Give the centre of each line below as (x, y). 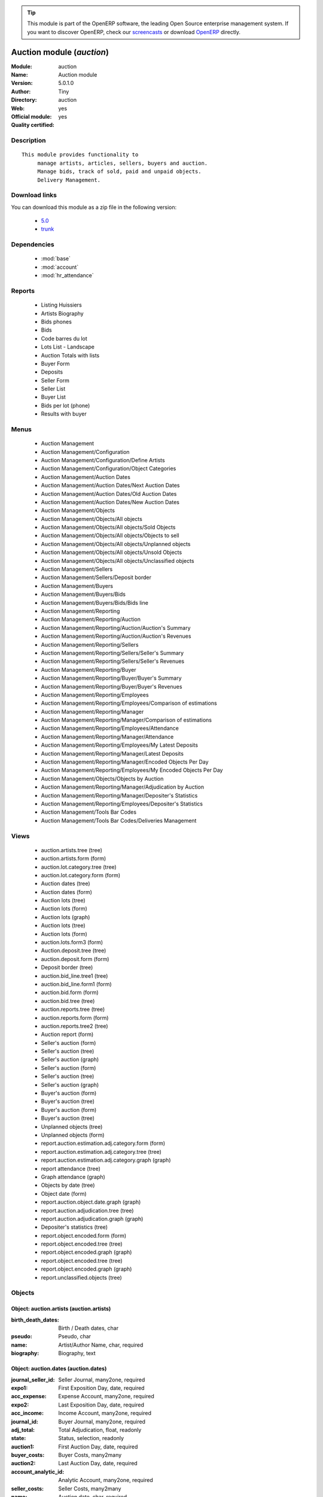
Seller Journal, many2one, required (102, 1380)
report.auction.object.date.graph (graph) (91, 1202)
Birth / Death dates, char (89, 1328)
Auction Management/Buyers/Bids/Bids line (95, 602)
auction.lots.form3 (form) (72, 943)
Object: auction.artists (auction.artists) (61, 1309)
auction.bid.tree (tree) (68, 1001)
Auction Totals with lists (70, 355)
